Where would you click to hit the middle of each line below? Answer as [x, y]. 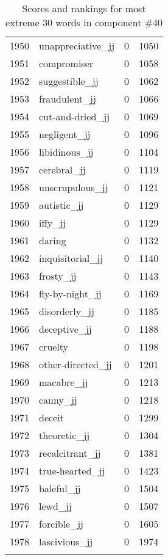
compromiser [66, 63]
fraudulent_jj [68, 99]
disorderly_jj [67, 311]
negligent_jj [65, 134]
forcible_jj [61, 524]
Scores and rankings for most [84, 8]
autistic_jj [61, 205]
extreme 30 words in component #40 [84, 22]
